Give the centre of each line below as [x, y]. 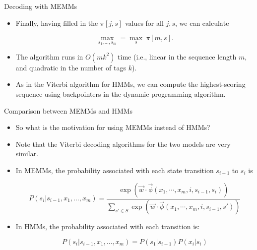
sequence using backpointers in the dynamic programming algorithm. [121, 94]
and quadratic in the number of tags [71, 67]
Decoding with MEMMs [41, 6]
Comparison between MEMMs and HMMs [68, 110]
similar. [27, 154]
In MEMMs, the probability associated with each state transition [115, 170]
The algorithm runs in [49, 56]
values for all [144, 23]
